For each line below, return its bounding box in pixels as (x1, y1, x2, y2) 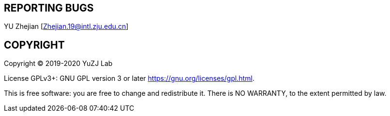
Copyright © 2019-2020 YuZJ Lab (4, 59, 113, 68)
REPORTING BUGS (4, 2, 94, 14)
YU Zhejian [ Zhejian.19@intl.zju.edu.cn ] (4, 22, 129, 31)
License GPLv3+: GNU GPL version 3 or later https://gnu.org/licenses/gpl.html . (4, 74, 255, 83)
